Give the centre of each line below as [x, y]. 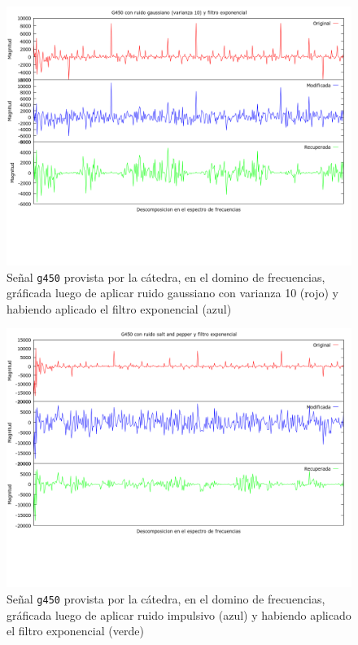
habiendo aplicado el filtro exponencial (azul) [119, 308]
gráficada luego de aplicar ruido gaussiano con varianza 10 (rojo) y [172, 293]
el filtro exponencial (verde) [75, 631]
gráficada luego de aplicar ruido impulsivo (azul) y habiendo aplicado [179, 614]
